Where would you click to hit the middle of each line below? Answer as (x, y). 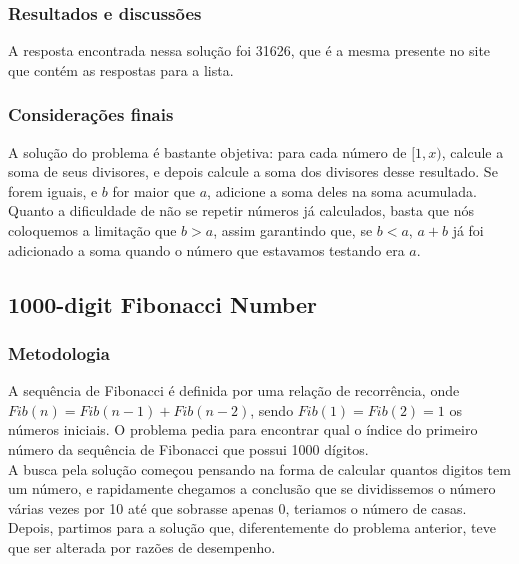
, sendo (272, 409)
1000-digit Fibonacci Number (162, 303)
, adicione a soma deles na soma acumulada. (342, 190)
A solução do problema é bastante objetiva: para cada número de (207, 151)
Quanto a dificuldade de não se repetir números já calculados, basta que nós (241, 210)
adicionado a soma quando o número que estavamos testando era (206, 249)
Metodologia (59, 352)
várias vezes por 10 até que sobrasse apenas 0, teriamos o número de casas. (237, 507)
